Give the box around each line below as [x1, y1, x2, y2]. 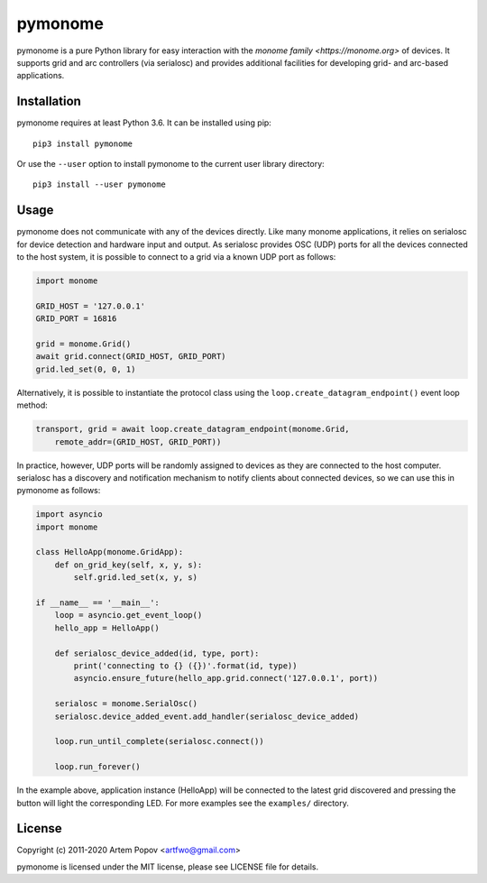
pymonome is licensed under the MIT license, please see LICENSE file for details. [16, 861, 319, 872]
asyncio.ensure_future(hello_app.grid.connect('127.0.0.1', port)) [73, 673, 379, 684]
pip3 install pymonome [32, 138, 133, 149]
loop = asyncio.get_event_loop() [54, 610, 203, 621]
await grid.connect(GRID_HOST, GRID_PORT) [35, 352, 226, 362]
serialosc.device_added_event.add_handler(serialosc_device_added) [54, 711, 360, 722]
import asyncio [35, 510, 103, 520]
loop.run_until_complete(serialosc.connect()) [54, 736, 265, 747]
